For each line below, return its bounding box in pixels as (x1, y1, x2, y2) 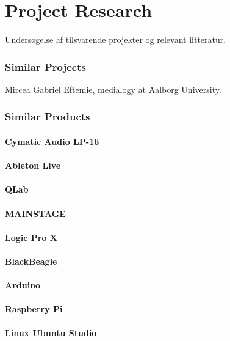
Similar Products (5, 109, 90, 124)
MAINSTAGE (5, 207, 66, 219)
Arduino (5, 279, 41, 291)
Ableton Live (5, 159, 61, 172)
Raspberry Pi (5, 302, 63, 315)
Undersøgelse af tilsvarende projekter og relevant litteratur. (5, 33, 226, 46)
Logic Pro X (5, 230, 57, 243)
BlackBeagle (5, 254, 57, 267)
